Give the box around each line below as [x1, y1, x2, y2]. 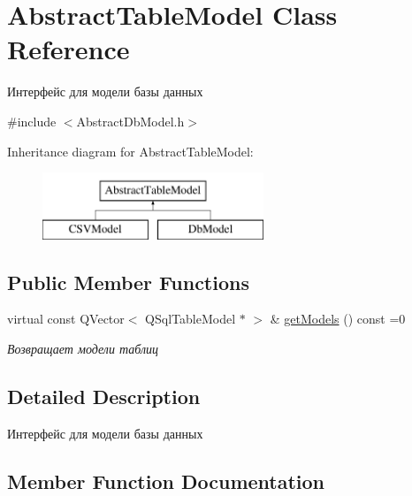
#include [7, 111, 57, 130]
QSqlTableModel [145, 309, 236, 328]
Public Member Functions [7, 268, 249, 295]
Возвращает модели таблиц [7, 340, 159, 358]
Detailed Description [7, 383, 201, 410]
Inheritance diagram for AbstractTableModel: [7, 141, 254, 160]
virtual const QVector [7, 309, 125, 328]
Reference [7, 31, 130, 67]
